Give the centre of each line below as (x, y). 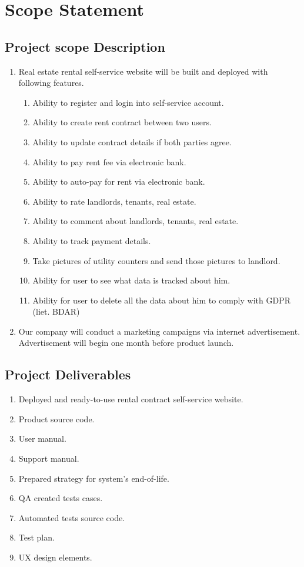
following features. (51, 83)
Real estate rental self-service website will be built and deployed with (143, 71)
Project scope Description (85, 46)
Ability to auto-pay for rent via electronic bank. (119, 181)
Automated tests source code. (72, 517)
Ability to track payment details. (92, 240)
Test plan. (36, 537)
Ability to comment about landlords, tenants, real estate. (136, 221)
